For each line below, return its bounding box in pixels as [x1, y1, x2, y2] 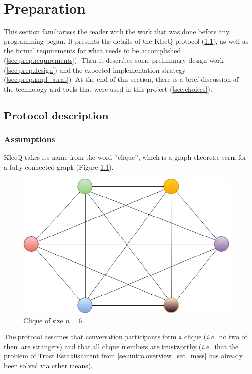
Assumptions [4, 133, 55, 145]
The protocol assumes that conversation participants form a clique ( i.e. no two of [4, 332, 247, 342]
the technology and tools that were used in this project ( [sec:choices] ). [4, 83, 212, 94]
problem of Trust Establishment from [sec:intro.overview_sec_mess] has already [4, 351, 243, 361]
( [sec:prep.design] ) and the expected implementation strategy [4, 64, 186, 75]
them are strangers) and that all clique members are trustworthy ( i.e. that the [4, 341, 239, 351]
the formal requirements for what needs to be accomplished [4, 45, 181, 56]
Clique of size [23, 315, 63, 325]
